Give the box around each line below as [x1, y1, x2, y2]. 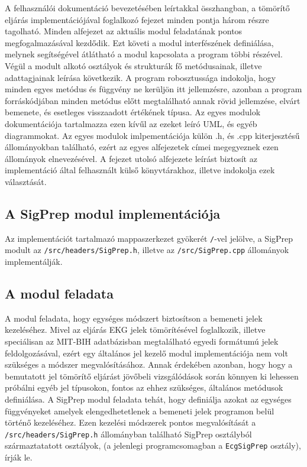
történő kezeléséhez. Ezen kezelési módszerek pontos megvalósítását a [5, 416, 256, 429]
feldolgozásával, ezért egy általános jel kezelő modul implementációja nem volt [5, 346, 288, 359]
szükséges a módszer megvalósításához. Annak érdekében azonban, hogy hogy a [5, 358, 293, 371]
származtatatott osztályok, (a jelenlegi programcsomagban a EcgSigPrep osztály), [5, 439, 301, 452]
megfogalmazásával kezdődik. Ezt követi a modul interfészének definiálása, [5, 36, 274, 48]
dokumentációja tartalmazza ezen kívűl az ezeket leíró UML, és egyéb [5, 117, 257, 129]
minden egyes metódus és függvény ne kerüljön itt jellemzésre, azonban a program [5, 83, 302, 95]
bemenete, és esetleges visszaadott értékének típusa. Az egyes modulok [5, 106, 261, 118]
